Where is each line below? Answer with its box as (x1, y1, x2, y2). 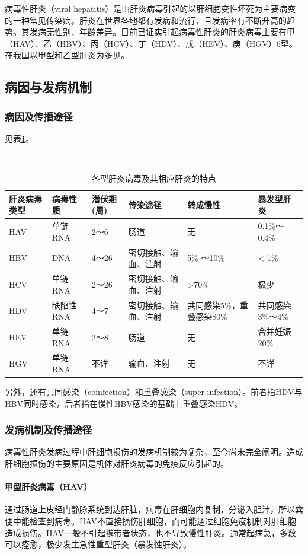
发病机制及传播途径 (5, 422, 92, 437)
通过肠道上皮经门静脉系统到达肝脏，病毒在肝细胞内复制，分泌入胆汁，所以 (5, 503, 295, 515)
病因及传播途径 (5, 109, 73, 123)
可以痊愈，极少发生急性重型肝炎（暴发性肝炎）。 (5, 538, 191, 550)
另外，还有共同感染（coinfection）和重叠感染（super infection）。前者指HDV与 (5, 386, 303, 398)
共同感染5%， (187, 298, 240, 311)
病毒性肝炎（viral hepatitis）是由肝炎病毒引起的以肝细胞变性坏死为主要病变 (5, 2, 296, 14)
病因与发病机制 (5, 78, 92, 96)
